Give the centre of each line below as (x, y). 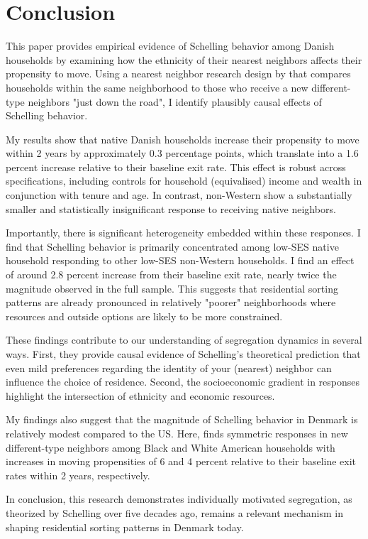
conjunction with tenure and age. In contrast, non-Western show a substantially (179, 195)
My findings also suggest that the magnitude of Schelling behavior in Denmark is (182, 419)
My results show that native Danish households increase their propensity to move (183, 139)
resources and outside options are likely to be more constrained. (144, 316)
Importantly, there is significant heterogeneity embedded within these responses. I (183, 233)
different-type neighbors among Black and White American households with (171, 447)
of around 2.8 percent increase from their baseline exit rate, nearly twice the (171, 274)
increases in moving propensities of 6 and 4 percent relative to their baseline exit (181, 461)
